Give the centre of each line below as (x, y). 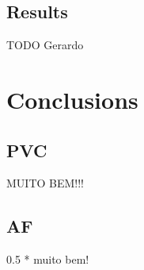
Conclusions (72, 99)
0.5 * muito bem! (48, 259)
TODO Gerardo (45, 45)
